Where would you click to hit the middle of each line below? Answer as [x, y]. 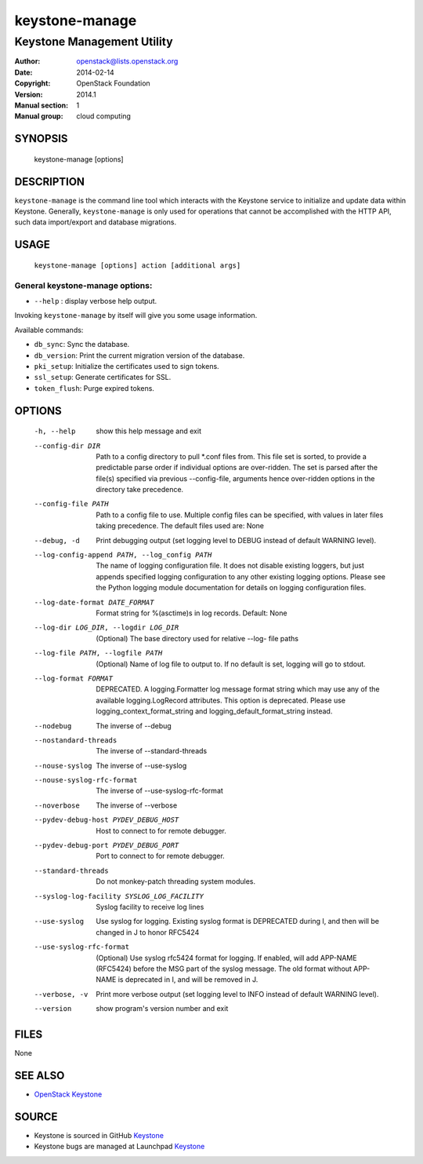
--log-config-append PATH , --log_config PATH [123, 555]
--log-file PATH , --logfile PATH [98, 653]
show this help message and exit [148, 431]
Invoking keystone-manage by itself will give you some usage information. [136, 316]
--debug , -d [57, 540]
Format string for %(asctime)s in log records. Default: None [192, 613]
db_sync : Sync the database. [82, 345]
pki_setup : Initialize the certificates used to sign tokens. [127, 366]
